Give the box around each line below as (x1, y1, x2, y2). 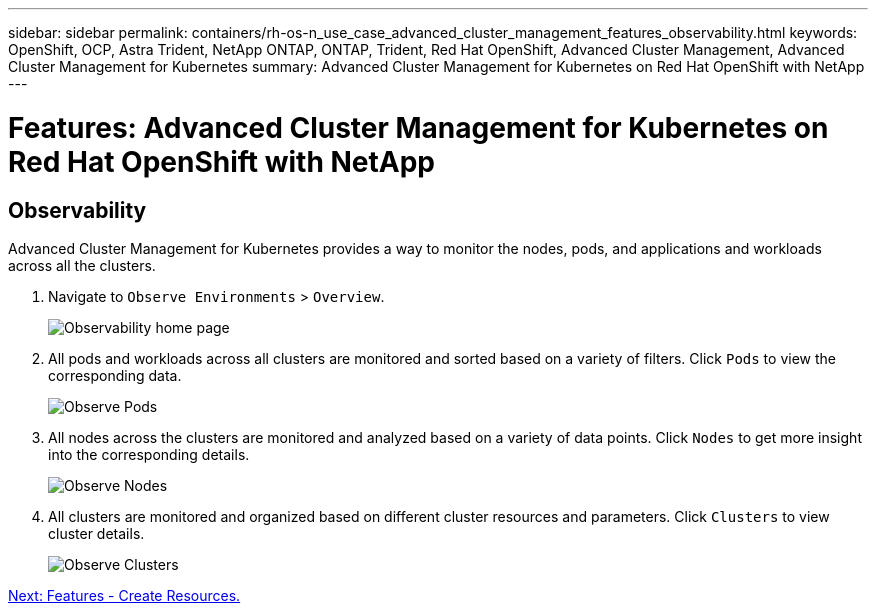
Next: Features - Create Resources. (8, 586, 241, 604)
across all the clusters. (8, 256, 156, 274)
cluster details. (48, 524, 145, 542)
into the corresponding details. (48, 445, 250, 463)
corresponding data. (48, 366, 182, 384)
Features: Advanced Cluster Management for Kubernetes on (8, 110, 829, 145)
